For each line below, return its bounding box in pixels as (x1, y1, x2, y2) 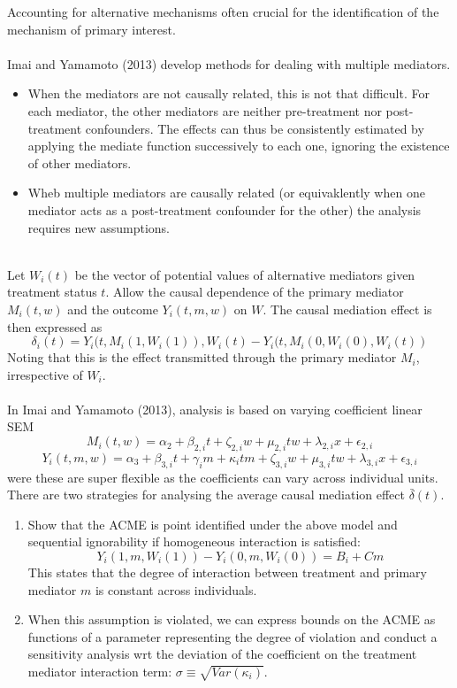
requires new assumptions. (27, 218, 171, 236)
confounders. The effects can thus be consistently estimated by (85, 119, 424, 137)
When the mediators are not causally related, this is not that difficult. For (27, 84, 430, 103)
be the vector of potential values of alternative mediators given (74, 265, 415, 283)
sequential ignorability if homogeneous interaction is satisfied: (27, 532, 361, 551)
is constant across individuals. (95, 580, 257, 599)
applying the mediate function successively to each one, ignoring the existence (27, 136, 450, 155)
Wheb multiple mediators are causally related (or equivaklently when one (27, 183, 425, 202)
